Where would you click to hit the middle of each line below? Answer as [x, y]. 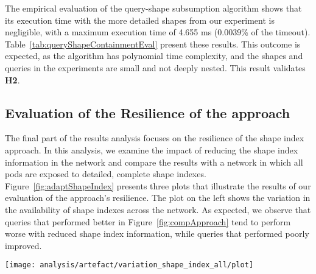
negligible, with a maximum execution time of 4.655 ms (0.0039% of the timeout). [158, 32]
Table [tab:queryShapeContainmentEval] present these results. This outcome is [153, 44]
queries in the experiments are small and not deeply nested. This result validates [155, 67]
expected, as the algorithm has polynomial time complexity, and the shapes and [154, 56]
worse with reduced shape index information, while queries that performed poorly [157, 234]
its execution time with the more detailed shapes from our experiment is [140, 20]
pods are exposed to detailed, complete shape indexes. [106, 174]
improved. [23, 245]
